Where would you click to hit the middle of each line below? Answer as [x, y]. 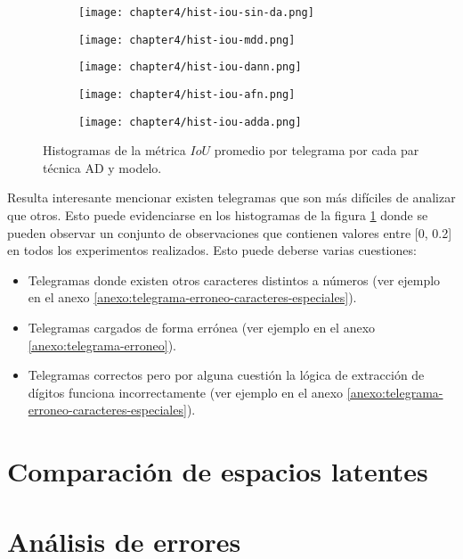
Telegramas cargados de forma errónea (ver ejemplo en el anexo [202, 328]
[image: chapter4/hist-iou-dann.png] [190, 67]
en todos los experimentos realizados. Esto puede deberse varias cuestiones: [212, 250]
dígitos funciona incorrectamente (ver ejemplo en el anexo [186, 392]
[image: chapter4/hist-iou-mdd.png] [187, 40]
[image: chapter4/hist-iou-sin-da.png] [196, 12]
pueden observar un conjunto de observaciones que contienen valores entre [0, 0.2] [230, 232]
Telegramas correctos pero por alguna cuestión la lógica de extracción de [226, 375]
